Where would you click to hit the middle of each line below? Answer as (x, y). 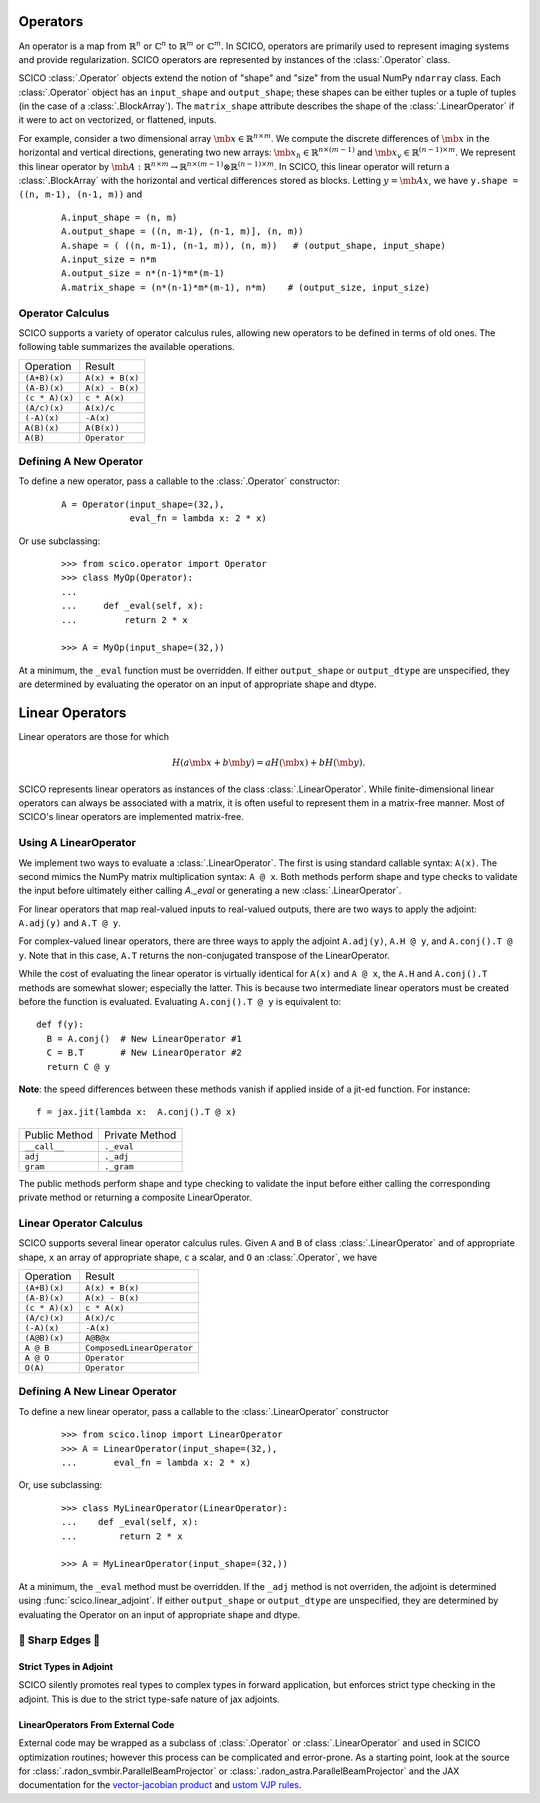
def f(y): (60, 1024)
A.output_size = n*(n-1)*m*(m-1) (143, 273)
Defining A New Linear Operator (97, 1392)
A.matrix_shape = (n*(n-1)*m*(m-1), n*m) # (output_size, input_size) (246, 287)
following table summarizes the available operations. (126, 347)
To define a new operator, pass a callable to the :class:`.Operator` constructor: (179, 481)
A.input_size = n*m (109, 259)
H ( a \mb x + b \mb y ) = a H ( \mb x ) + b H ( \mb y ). (268, 763)
